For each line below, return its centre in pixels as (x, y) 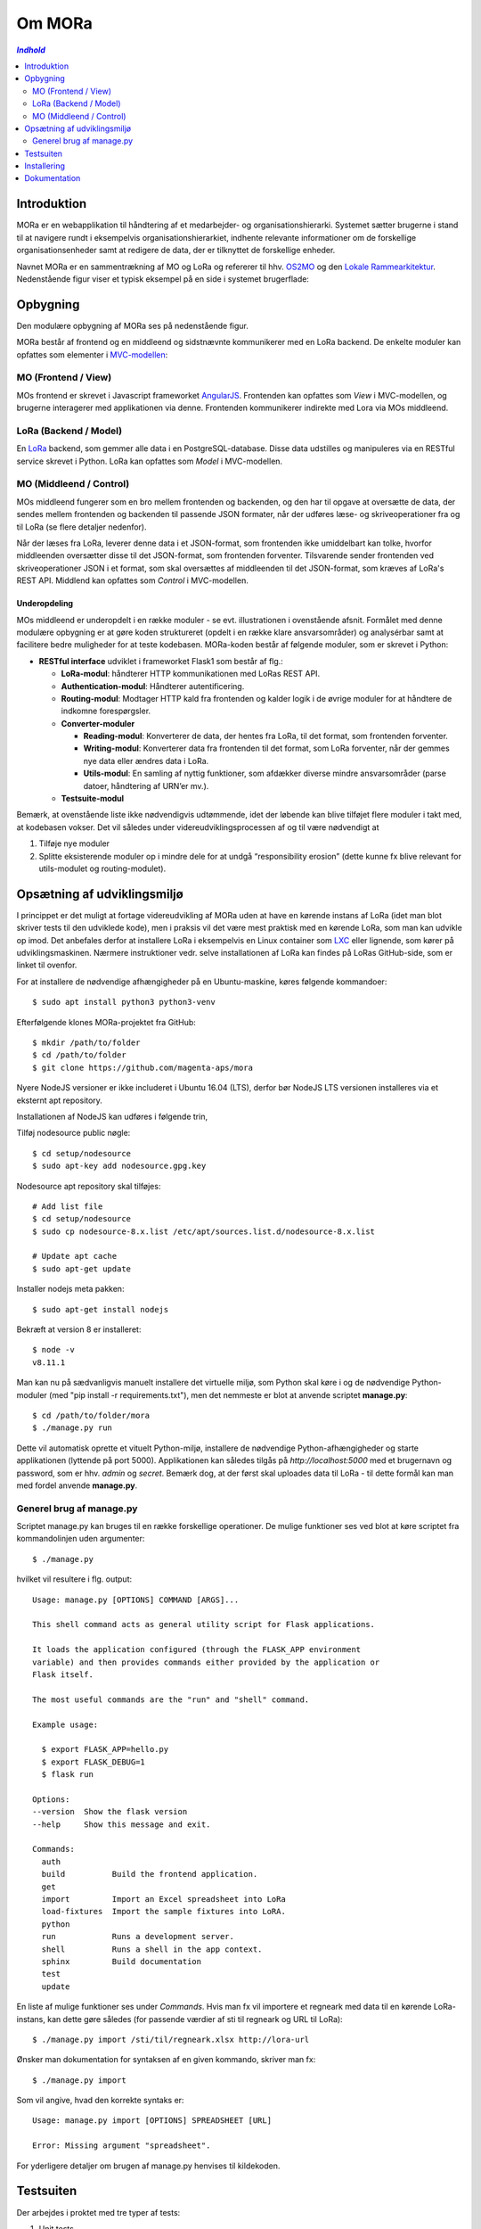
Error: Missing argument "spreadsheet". (122, 2146)
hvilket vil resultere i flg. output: (74, 1579)
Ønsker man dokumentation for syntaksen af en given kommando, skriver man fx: (166, 2060)
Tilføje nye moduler (74, 843)
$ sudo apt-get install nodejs (101, 1309)
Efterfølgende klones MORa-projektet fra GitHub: (106, 1022)
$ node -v (53, 1350)
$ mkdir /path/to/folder (86, 1043)
